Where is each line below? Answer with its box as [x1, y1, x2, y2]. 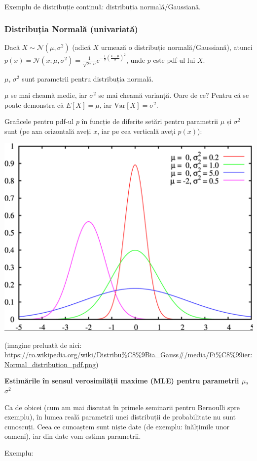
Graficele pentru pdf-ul [4, 116, 74, 126]
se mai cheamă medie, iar [11, 90, 87, 100]
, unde [126, 54, 146, 65]
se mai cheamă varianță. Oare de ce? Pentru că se [98, 90, 249, 100]
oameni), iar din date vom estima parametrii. [4, 431, 141, 441]
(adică [72, 42, 91, 52]
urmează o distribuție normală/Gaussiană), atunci [101, 42, 253, 52]
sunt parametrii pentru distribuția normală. [22, 73, 154, 84]
